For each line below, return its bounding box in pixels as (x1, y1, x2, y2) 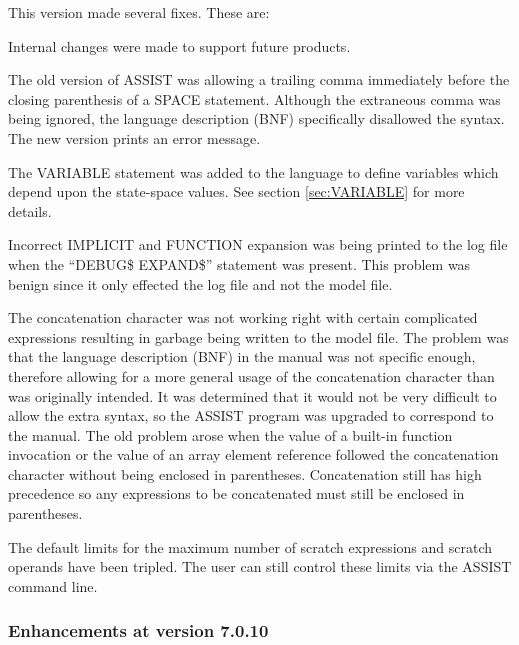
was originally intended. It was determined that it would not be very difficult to (8, 385, 497, 406)
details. (8, 200, 52, 221)
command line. (8, 575, 98, 596)
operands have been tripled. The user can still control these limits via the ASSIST (8, 556, 512, 577)
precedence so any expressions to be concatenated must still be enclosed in (8, 483, 465, 504)
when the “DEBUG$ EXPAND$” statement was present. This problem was (8, 253, 471, 274)
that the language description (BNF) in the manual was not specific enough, (8, 346, 476, 367)
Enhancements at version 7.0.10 (8, 618, 269, 643)
